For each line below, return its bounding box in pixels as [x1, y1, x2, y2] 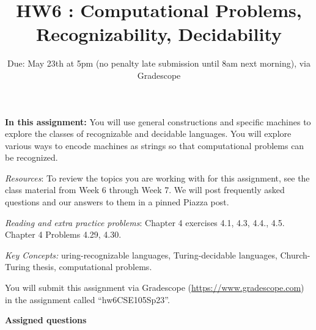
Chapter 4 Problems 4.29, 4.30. [5, 228, 122, 241]
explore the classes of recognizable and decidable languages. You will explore [5, 127, 292, 140]
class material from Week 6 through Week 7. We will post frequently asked [5, 183, 285, 196]
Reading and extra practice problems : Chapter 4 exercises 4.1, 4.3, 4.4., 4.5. [5, 216, 285, 229]
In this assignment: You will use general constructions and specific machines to [5, 115, 311, 128]
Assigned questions [5, 313, 87, 326]
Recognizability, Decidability [35, 21, 282, 46]
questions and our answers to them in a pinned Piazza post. [5, 196, 229, 208]
